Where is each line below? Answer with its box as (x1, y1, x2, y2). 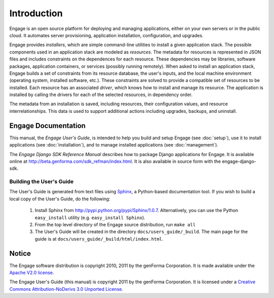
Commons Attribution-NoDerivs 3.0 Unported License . (9, 286, 123, 292)
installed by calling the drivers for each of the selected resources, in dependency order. (9, 92, 193, 98)
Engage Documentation (9, 121, 86, 130)
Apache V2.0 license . (9, 270, 54, 276)
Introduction (9, 8, 63, 19)
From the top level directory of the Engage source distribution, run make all (35, 222, 196, 228)
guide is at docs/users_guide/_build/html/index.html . (35, 235, 163, 242)
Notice (9, 249, 31, 258)
